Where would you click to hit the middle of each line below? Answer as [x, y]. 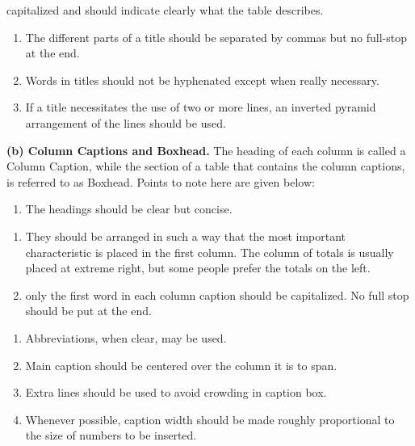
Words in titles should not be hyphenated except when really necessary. [202, 80]
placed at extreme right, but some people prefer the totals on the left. [198, 268]
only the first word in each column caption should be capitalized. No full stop [217, 295]
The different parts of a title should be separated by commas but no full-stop [216, 37]
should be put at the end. [88, 311]
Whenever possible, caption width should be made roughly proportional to [210, 419]
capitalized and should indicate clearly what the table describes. [165, 10]
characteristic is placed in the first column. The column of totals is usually [210, 252]
